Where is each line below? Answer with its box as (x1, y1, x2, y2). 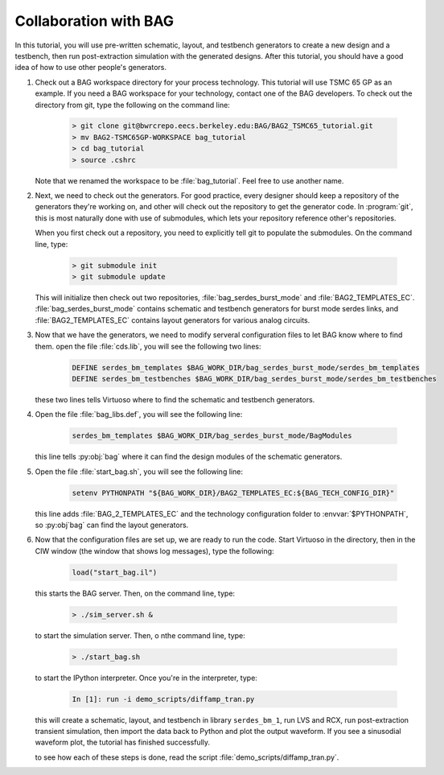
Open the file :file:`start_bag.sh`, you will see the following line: (35, 467, 243, 476)
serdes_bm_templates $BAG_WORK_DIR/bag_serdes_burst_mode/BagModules (72, 431, 352, 440)
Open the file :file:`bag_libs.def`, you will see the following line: (35, 410, 243, 419)
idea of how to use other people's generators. (14, 63, 166, 72)
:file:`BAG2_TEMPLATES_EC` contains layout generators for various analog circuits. (35, 315, 310, 325)
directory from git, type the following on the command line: (35, 100, 231, 109)
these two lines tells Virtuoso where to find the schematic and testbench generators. (35, 394, 315, 404)
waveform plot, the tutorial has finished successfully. (35, 737, 211, 748)
